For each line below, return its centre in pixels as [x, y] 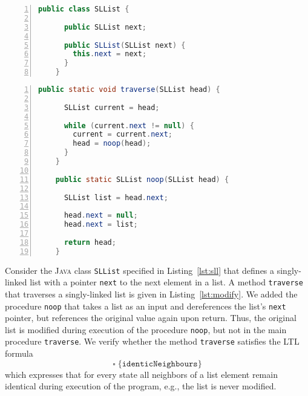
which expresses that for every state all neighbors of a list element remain [141, 374]
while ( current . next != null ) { [129, 125]
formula [19, 353]
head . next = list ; [101, 225]
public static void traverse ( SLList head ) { [129, 89]
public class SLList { [84, 9]
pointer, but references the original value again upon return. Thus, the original [151, 318]
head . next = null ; [101, 216]
